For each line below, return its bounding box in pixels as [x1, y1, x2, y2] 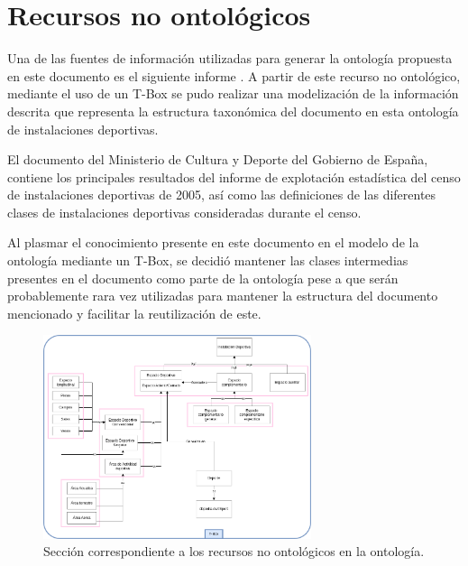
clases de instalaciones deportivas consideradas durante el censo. [7, 202, 362, 221]
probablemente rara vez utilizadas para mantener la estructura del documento [7, 286, 438, 305]
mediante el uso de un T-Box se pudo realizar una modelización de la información [7, 84, 459, 103]
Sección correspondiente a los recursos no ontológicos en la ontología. [43, 542, 425, 561]
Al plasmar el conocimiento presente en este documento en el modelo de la [7, 233, 419, 252]
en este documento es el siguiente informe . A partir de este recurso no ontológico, [7, 66, 461, 85]
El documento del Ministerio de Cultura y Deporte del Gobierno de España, [7, 150, 428, 169]
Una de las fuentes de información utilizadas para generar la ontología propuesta [7, 49, 453, 68]
